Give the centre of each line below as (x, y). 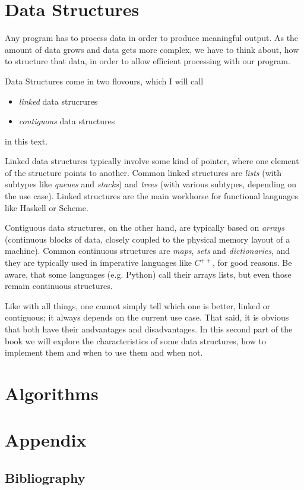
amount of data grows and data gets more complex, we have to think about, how (152, 49)
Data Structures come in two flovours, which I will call (104, 81)
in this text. (26, 141)
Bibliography (45, 477)
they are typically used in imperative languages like (98, 263)
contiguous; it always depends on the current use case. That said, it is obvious (147, 317)
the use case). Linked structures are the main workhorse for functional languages (151, 196)
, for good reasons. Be (252, 263)
